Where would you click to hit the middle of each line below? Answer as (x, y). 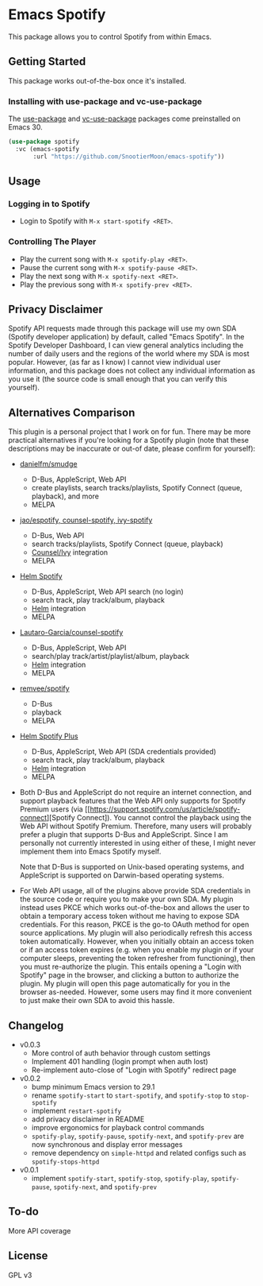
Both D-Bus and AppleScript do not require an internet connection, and (135, 792)
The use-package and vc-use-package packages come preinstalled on (124, 119)
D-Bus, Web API (58, 536)
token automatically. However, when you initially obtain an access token (137, 941)
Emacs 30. (26, 127)
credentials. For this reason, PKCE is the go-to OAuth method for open (134, 924)
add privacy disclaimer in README (88, 1119)
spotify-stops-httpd (65, 1162)
